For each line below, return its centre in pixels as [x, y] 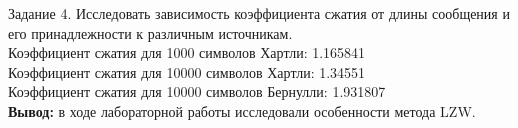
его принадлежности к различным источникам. [150, 32]
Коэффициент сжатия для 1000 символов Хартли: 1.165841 [187, 52]
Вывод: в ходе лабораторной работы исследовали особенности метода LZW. [242, 110]
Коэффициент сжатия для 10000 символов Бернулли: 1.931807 [197, 91]
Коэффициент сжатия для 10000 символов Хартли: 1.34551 [187, 71]
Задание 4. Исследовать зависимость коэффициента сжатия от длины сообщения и [259, 13]
